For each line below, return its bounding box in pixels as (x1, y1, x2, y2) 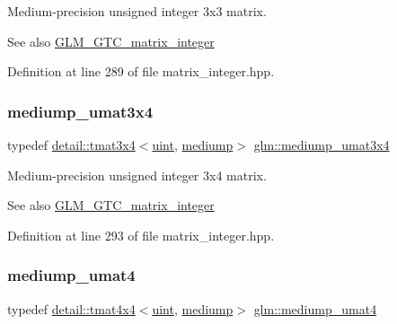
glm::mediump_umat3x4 (253, 136, 390, 153)
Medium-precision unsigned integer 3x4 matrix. (7, 165, 267, 184)
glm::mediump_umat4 (253, 299, 377, 318)
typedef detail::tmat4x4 (7, 299, 136, 318)
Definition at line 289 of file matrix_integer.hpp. (7, 62, 275, 81)
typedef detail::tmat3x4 (7, 136, 136, 153)
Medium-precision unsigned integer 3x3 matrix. (7, 2, 267, 20)
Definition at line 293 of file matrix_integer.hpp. (7, 225, 275, 244)
